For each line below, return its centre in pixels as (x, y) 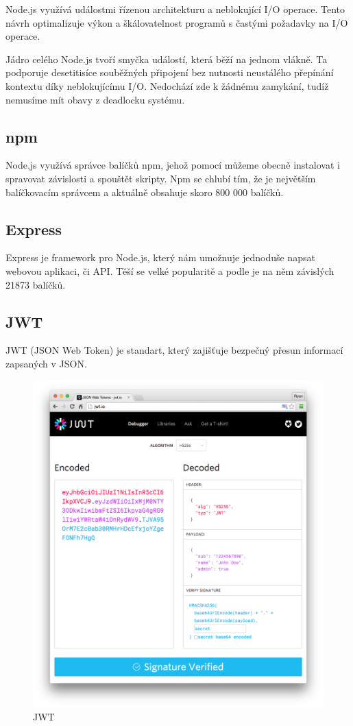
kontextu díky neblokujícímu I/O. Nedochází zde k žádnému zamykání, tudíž (167, 85)
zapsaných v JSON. (46, 363)
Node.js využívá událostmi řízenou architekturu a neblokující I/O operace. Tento (175, 9)
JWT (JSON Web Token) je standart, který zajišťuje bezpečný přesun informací (174, 350)
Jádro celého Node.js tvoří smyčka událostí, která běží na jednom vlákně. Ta (167, 59)
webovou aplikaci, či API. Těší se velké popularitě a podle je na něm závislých (170, 270)
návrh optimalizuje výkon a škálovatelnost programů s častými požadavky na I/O (177, 22)
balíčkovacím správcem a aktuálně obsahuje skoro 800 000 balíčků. (145, 192)
